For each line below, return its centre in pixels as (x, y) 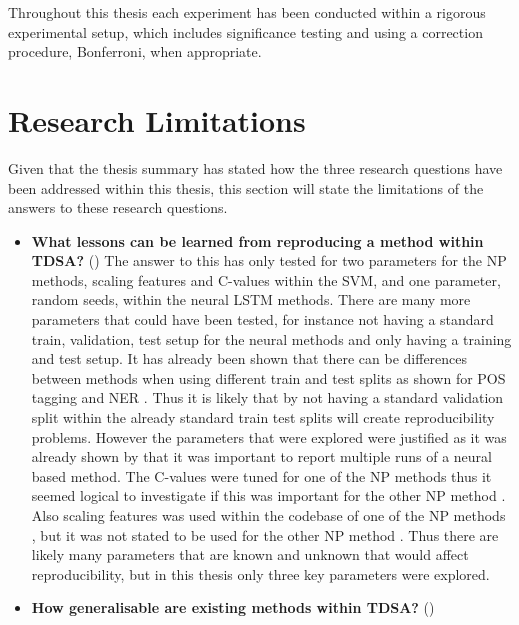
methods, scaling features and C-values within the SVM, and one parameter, (266, 279)
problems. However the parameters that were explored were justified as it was (269, 436)
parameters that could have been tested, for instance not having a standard (262, 319)
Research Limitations (157, 119)
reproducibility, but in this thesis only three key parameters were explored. (260, 573)
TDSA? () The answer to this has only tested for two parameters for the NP (269, 260)
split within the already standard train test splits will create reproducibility (263, 417)
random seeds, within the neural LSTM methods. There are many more (251, 299)
